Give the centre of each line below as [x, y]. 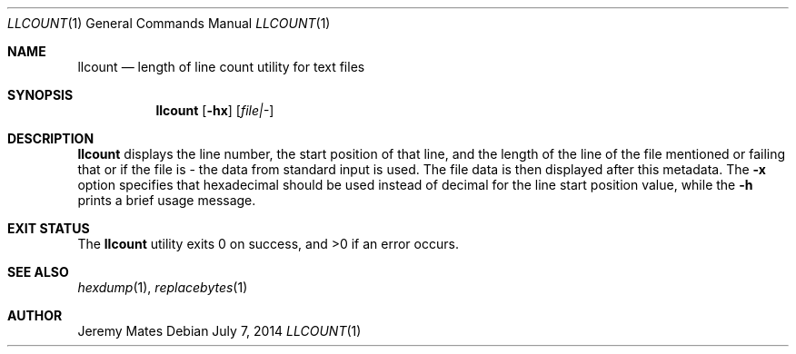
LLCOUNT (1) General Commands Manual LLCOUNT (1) [169, 23]
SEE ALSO [38, 272]
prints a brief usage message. [167, 200]
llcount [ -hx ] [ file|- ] [215, 110]
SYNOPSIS [40, 95]
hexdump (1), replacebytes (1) [163, 287]
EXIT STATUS [49, 228]
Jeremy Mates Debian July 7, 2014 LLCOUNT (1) [219, 331]
